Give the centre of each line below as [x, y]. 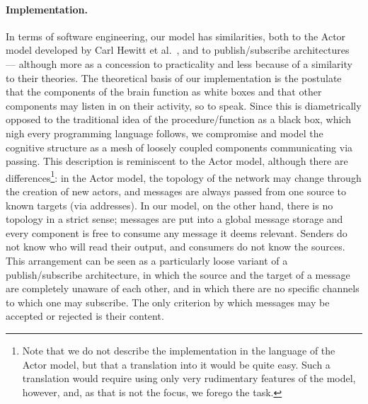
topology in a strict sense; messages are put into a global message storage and [174, 219]
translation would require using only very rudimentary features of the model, [189, 378]
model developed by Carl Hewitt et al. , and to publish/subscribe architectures [178, 50]
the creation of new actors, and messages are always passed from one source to [176, 191]
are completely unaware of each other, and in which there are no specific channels [183, 288]
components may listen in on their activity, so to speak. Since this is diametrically [184, 105]
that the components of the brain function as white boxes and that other [164, 92]
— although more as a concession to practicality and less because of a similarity [179, 63]
